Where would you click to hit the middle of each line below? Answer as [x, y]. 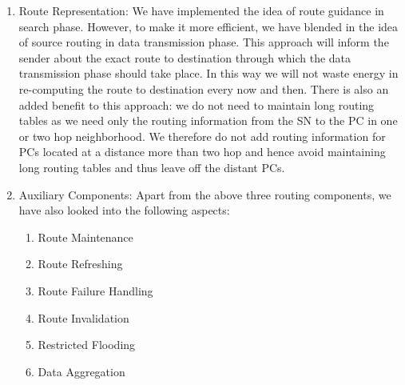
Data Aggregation [81, 371]
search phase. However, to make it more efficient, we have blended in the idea [208, 26]
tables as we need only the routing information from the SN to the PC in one [208, 120]
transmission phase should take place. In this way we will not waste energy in [208, 73]
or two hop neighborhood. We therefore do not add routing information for [202, 136]
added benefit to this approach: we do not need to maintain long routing [197, 104]
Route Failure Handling [95, 290]
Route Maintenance [85, 237]
